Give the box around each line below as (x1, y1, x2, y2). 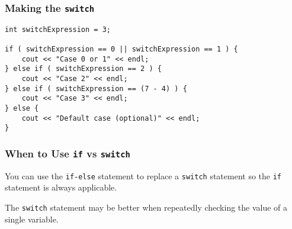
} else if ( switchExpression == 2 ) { (5, 64, 162, 73)
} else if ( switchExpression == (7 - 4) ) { (5, 84, 187, 93)
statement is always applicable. (5, 181, 117, 193)
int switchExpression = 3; (5, 25, 111, 34)
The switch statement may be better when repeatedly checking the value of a (5, 201, 288, 214)
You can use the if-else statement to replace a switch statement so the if (5, 169, 282, 182)
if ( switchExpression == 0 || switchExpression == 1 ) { (5, 45, 238, 54)
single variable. (5, 212, 59, 225)
